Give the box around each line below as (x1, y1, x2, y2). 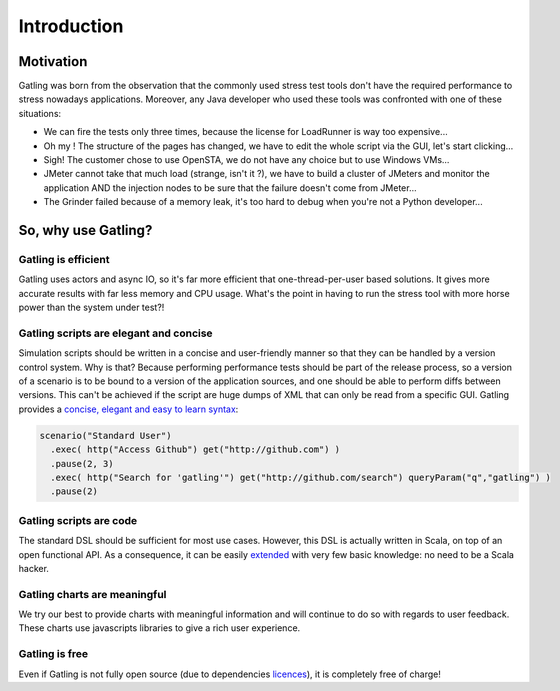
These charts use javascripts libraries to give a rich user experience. (18, 622, 301, 634)
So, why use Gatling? (18, 222, 153, 239)
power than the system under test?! (18, 301, 165, 314)
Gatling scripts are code (18, 513, 138, 527)
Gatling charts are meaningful (18, 587, 167, 601)
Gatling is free (18, 647, 89, 661)
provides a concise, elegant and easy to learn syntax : (18, 403, 239, 415)
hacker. (18, 562, 50, 574)
